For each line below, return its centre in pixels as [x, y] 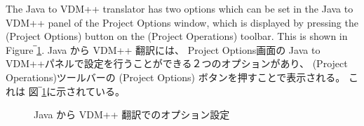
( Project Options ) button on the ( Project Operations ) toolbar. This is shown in [177, 36]
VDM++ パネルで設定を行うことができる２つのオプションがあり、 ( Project [177, 63]
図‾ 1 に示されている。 [76, 91]
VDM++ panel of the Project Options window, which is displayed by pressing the [182, 22]
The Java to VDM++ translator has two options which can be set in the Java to [180, 8]
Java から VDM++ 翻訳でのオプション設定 [132, 114]
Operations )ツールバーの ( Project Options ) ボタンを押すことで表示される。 [176, 77]
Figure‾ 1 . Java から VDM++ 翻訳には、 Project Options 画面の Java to [163, 49]
